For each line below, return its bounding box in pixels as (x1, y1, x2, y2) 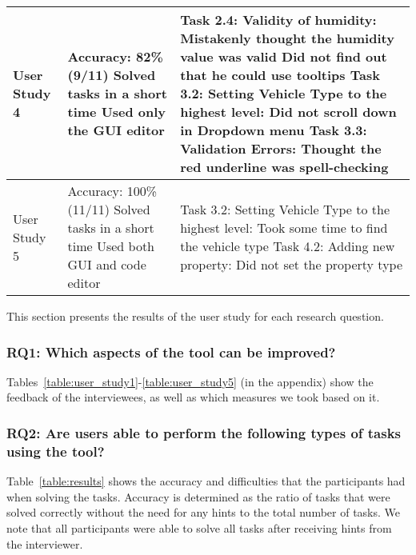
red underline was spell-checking (180, 158, 389, 176)
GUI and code (67, 255, 146, 274)
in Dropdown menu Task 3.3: (180, 121, 367, 139)
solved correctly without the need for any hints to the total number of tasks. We (6, 504, 401, 521)
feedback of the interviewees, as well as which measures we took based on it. (6, 389, 380, 405)
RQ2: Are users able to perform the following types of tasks (6, 422, 402, 442)
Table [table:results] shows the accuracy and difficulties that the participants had (6, 473, 406, 489)
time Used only (67, 102, 166, 121)
